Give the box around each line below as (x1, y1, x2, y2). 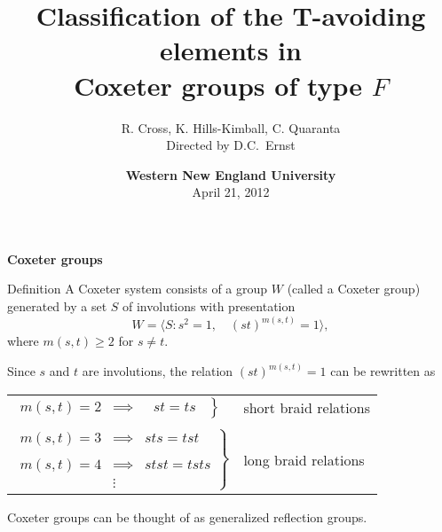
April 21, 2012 (192, 183, 270, 201)
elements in (160, 32, 302, 68)
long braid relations (243, 449, 365, 470)
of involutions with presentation (122, 297, 296, 316)
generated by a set (7, 297, 107, 316)
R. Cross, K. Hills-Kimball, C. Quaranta (121, 118, 341, 137)
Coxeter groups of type (74, 66, 363, 103)
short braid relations (243, 397, 370, 419)
